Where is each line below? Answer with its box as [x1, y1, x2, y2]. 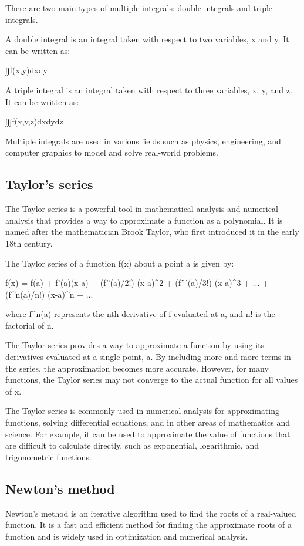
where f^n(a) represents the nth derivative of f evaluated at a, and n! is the [5, 308, 275, 320]
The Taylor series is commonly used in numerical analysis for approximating [5, 405, 279, 417]
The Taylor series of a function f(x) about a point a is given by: [5, 257, 234, 269]
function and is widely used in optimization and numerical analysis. [5, 530, 248, 542]
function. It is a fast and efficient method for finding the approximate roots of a [5, 518, 292, 531]
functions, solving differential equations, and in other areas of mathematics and [5, 416, 291, 429]
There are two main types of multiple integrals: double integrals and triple [5, 2, 273, 14]
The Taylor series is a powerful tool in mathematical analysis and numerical [5, 203, 278, 215]
